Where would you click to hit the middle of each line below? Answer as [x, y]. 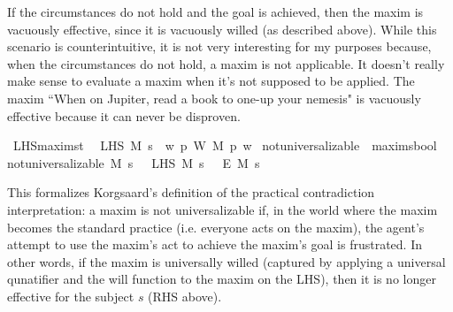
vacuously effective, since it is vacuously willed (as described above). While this [222, 29]
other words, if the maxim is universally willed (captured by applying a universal [226, 261]
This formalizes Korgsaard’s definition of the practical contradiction [191, 192]
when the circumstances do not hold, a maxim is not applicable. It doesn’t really [226, 63]
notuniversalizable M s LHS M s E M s [134, 162]
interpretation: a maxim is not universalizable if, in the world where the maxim [223, 209]
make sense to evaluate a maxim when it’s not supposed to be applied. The [211, 81]
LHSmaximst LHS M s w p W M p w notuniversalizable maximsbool [225, 145]
